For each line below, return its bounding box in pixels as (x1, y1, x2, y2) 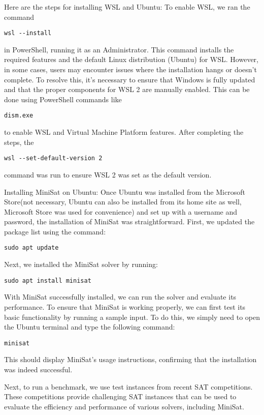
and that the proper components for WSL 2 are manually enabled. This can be (4, 84, 250, 95)
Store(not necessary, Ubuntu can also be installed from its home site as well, (4, 196, 242, 207)
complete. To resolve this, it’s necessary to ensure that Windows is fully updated (4, 74, 255, 84)
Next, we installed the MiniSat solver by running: (4, 259, 158, 270)
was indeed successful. (4, 364, 73, 374)
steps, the (4, 136, 34, 147)
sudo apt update (4, 244, 59, 252)
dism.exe (4, 112, 34, 120)
